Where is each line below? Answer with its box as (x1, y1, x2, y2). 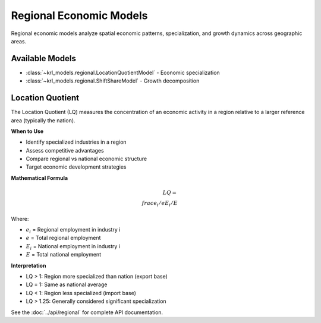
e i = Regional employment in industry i (26, 226, 121, 235)
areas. (11, 37, 27, 45)
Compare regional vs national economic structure (26, 155, 147, 163)
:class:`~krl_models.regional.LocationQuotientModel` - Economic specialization (26, 69, 220, 76)
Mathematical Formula (11, 174, 68, 181)
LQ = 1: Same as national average (26, 281, 108, 288)
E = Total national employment (26, 251, 101, 258)
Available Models (11, 53, 77, 64)
